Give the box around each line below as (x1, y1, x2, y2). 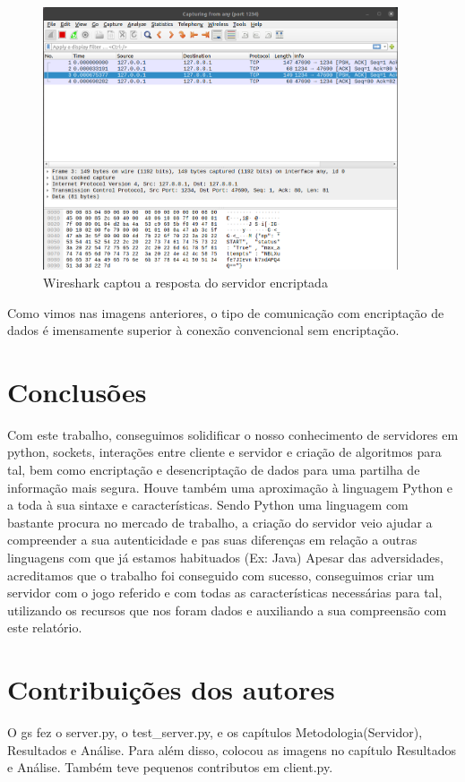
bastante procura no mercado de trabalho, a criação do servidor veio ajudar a (7, 512, 433, 531)
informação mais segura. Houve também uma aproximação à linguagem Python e (7, 477, 453, 496)
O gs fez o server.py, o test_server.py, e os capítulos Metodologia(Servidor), (7, 723, 423, 742)
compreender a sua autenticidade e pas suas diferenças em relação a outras (7, 530, 418, 549)
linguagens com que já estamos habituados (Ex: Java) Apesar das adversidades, (7, 547, 443, 566)
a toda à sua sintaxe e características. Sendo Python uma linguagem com (7, 495, 409, 514)
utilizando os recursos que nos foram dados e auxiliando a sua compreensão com (7, 600, 447, 619)
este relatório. (7, 618, 82, 637)
